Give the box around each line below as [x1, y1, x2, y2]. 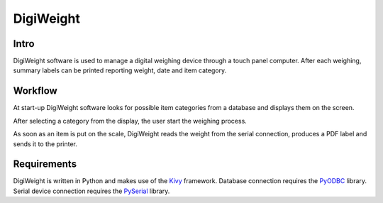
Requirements [13, 158, 77, 170]
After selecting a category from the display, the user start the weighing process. [13, 116, 248, 125]
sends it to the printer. [13, 139, 78, 148]
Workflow [13, 85, 58, 97]
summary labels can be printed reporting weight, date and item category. [13, 66, 227, 75]
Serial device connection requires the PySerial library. [13, 187, 170, 195]
